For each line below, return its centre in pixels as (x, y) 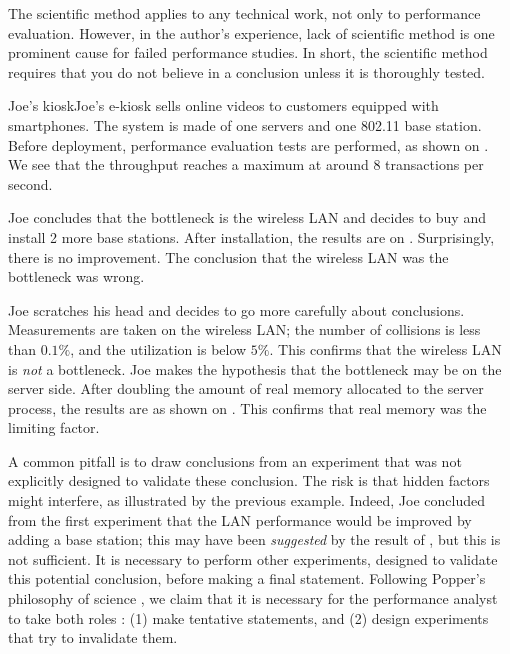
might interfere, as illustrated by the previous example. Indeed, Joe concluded (246, 500)
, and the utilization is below (158, 348)
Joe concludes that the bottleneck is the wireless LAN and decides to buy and (247, 217)
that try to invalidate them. (93, 637)
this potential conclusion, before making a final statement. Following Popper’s (247, 578)
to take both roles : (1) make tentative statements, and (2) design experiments (248, 617)
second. (30, 183)
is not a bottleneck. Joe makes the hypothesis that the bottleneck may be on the (255, 368)
